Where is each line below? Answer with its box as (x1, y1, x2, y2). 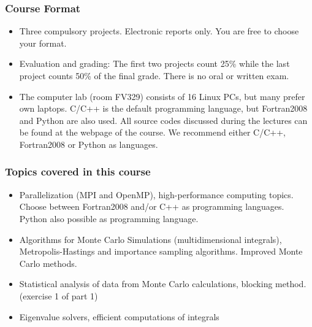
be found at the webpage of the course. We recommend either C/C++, (19, 126, 286, 139)
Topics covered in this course (5, 164, 151, 179)
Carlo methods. (19, 256, 77, 269)
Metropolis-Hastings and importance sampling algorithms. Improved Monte (19, 245, 303, 258)
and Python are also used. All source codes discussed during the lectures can (19, 113, 308, 126)
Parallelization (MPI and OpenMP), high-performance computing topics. (19, 188, 294, 201)
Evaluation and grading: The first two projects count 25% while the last (19, 57, 290, 70)
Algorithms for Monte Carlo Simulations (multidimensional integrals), (19, 233, 282, 245)
